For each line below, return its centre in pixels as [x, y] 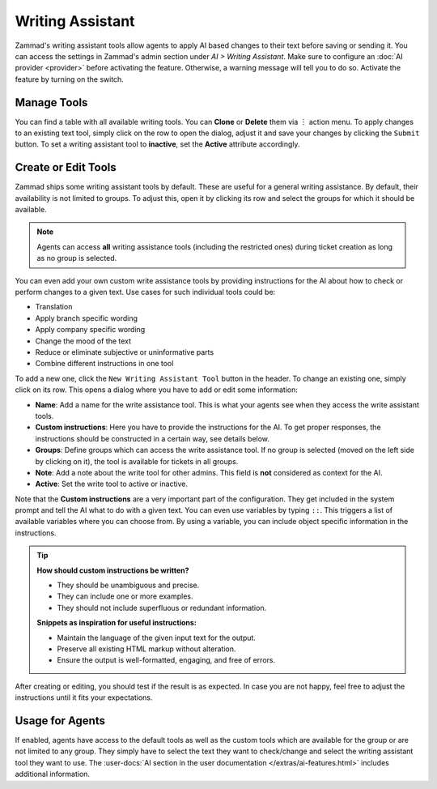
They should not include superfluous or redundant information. [162, 608]
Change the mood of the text [83, 341]
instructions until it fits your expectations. [84, 697]
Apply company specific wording [90, 330]
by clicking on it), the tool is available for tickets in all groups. [137, 461]
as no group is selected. [77, 258]
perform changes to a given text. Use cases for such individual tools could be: [145, 292]
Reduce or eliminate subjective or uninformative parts [125, 352]
